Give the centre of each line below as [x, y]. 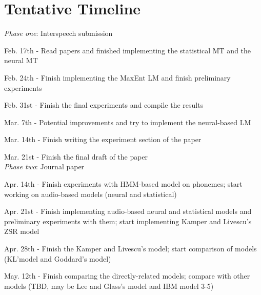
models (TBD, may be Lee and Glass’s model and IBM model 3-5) [109, 286]
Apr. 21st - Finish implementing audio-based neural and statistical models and [128, 211]
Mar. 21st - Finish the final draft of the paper [76, 156]
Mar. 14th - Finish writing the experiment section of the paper [103, 139]
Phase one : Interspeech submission [58, 33]
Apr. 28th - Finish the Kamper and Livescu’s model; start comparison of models [130, 249]
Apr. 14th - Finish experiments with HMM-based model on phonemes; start [123, 184]
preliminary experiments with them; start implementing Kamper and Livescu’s [128, 221]
